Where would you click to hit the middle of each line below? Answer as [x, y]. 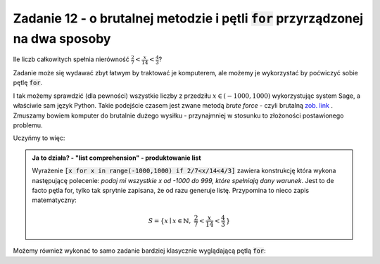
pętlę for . [28, 83]
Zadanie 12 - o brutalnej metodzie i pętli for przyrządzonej [188, 18]
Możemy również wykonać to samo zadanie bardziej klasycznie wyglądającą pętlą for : [140, 251]
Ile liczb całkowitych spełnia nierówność [71, 59]
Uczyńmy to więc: [39, 138]
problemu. [28, 125]
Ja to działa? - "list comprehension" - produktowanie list [116, 158]
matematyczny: [54, 200]
